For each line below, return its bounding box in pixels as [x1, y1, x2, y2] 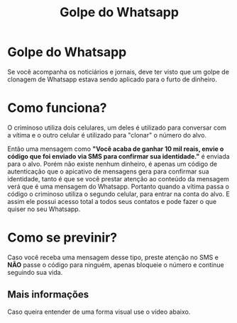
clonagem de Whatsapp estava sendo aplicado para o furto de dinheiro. [7, 75, 218, 84]
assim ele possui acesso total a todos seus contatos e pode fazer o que [7, 197, 217, 205]
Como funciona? [7, 100, 107, 116]
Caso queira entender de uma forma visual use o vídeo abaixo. [7, 307, 191, 316]
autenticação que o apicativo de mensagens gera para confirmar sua [7, 167, 209, 176]
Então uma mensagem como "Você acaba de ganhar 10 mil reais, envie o [7, 144, 224, 153]
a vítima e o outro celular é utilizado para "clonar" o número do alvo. [7, 130, 207, 139]
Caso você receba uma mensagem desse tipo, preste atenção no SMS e [7, 253, 219, 261]
